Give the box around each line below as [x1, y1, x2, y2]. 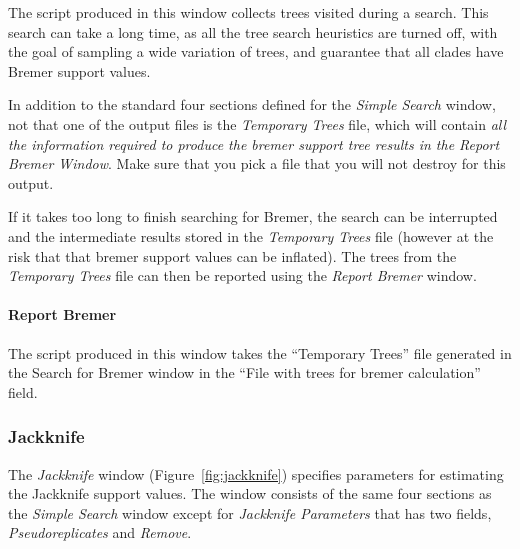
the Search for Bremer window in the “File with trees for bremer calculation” [8, 362, 481, 383]
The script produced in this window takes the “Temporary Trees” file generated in [8, 342, 512, 363]
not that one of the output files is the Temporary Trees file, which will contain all [8, 113, 507, 134]
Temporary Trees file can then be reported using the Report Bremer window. [8, 265, 477, 286]
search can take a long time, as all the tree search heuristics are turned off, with [8, 21, 498, 42]
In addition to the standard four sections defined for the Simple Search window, [8, 94, 496, 115]
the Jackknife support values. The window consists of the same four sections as [8, 483, 492, 504]
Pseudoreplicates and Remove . [8, 522, 192, 543]
